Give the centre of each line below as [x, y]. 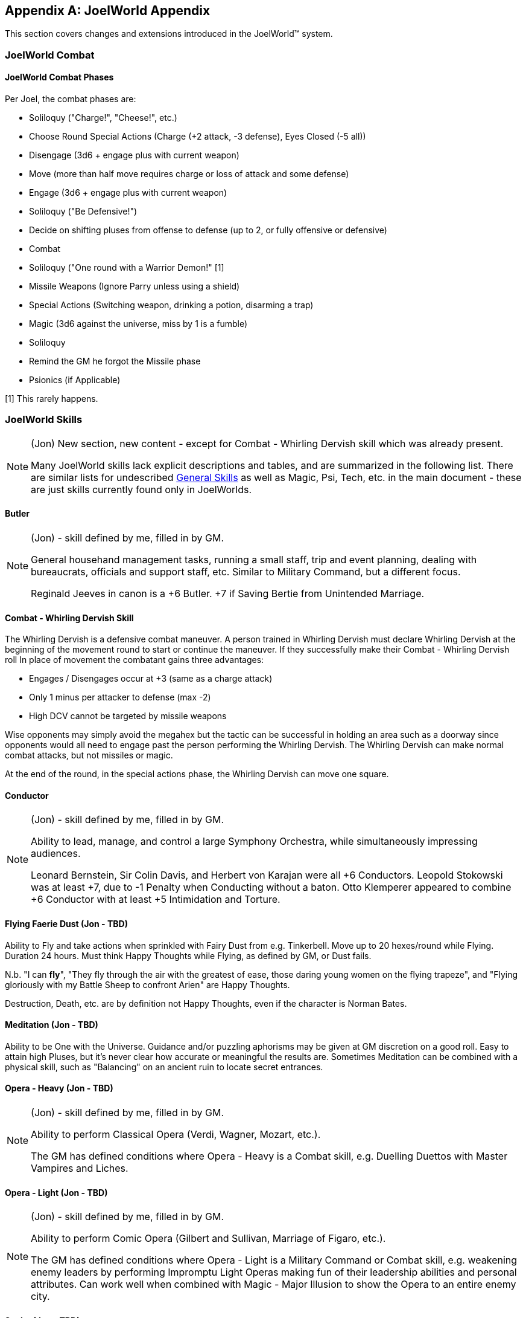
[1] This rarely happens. [52, 399]
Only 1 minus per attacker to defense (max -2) [120, 697]
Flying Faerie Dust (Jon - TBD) [66, 924]
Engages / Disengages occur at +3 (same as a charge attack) [151, 679]
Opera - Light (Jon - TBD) [56, 1192]
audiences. [56, 854]
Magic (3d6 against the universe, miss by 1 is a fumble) [138, 324]
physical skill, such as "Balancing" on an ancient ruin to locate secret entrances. [164, 1067]
